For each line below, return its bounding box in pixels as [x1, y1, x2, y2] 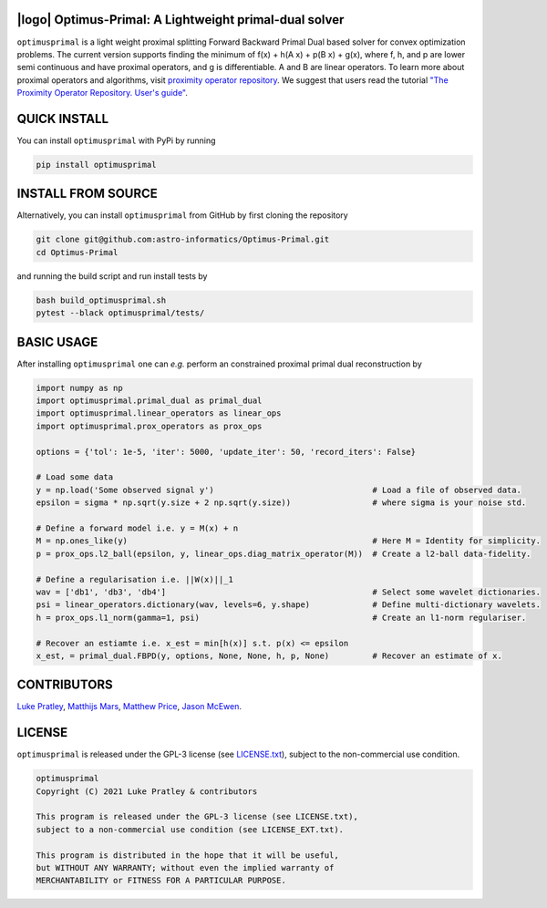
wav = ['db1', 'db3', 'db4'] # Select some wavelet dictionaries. [36, 586, 542, 597]
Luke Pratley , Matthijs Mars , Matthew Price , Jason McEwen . [16, 701, 242, 712]
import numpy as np [36, 383, 123, 393]
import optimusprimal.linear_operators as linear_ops [36, 408, 282, 418]
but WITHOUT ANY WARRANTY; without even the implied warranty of [36, 862, 335, 873]
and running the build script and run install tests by [16, 270, 208, 282]
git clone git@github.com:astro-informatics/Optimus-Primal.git [36, 234, 330, 245]
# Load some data [36, 472, 114, 482]
